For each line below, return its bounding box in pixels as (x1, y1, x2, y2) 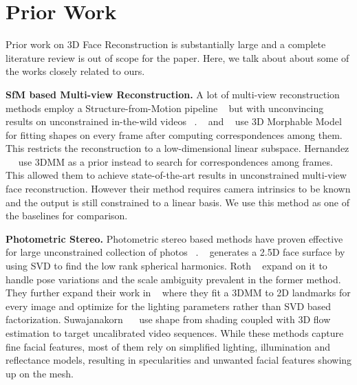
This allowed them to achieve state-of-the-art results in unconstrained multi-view (6, 168, 347, 182)
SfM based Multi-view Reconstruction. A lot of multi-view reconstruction (6, 87, 340, 101)
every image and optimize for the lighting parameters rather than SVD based (6, 298, 332, 313)
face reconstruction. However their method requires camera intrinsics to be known (6, 181, 351, 196)
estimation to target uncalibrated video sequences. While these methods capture (6, 326, 344, 340)
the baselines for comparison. (6, 208, 128, 223)
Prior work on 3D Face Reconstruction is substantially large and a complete (6, 37, 326, 52)
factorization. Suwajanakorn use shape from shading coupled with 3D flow (6, 312, 331, 327)
